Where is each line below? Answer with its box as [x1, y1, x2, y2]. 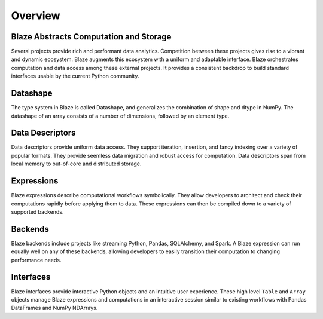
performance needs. [11, 256, 62, 263]
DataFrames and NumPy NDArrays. [11, 305, 98, 312]
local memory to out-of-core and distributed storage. [11, 160, 142, 167]
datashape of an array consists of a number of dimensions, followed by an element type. [11, 112, 230, 119]
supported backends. [11, 208, 64, 215]
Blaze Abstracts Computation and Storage [11, 32, 172, 42]
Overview [11, 9, 60, 22]
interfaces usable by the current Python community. [11, 72, 139, 80]
